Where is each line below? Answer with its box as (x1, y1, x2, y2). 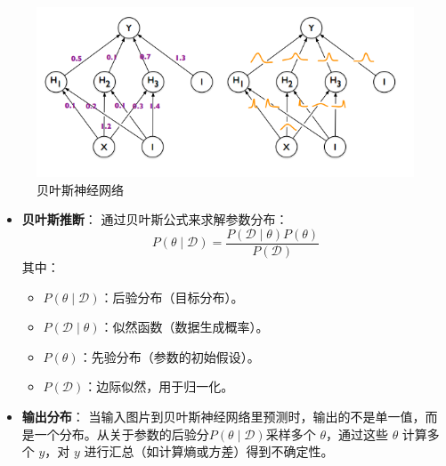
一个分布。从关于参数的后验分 (34, 424, 209, 443)
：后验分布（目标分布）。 (100, 287, 244, 306)
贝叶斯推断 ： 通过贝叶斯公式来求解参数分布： (21, 210, 288, 229)
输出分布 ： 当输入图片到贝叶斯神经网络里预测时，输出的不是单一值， (21, 407, 426, 425)
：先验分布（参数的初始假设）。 (78, 347, 260, 366)
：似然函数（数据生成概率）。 (100, 317, 269, 336)
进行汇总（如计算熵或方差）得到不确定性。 (84, 442, 334, 461)
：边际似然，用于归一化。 (84, 377, 234, 396)
